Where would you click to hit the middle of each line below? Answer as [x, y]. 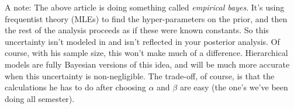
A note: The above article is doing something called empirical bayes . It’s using [145, 7]
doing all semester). [40, 98]
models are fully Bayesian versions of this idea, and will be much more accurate [147, 64]
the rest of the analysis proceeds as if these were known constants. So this [137, 30]
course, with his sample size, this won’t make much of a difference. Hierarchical [146, 53]
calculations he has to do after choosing [75, 87]
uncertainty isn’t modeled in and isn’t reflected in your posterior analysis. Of [142, 41]
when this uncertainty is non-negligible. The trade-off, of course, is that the [140, 75]
